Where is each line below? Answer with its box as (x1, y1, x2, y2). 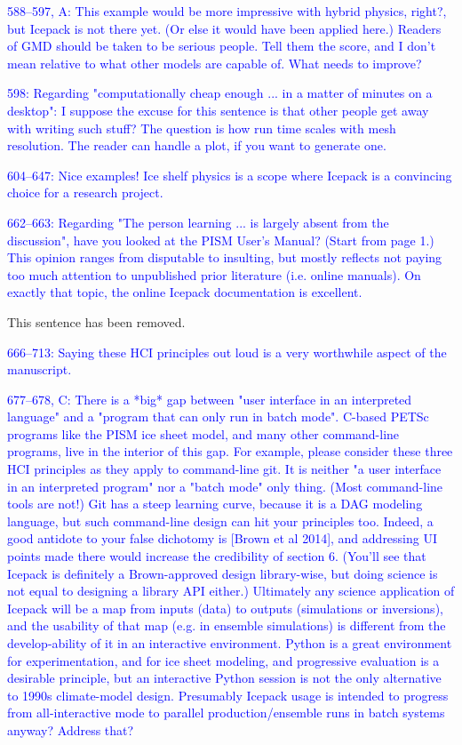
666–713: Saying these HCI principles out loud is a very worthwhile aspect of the (7, 342, 447, 361)
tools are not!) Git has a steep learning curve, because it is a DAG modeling (7, 494, 423, 513)
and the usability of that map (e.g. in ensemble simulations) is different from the (7, 616, 446, 635)
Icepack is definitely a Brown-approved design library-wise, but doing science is (7, 564, 438, 582)
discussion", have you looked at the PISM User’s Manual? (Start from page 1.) (7, 230, 434, 249)
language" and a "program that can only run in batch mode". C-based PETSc (7, 407, 429, 426)
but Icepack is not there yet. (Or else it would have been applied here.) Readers (7, 19, 442, 37)
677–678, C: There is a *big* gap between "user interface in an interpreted (7, 389, 412, 408)
